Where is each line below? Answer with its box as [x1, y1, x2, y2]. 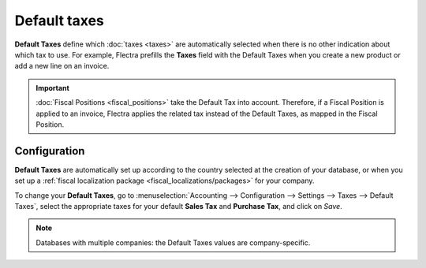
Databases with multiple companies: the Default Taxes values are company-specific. [35, 237, 311, 248]
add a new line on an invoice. [14, 61, 110, 71]
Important [35, 83, 70, 92]
